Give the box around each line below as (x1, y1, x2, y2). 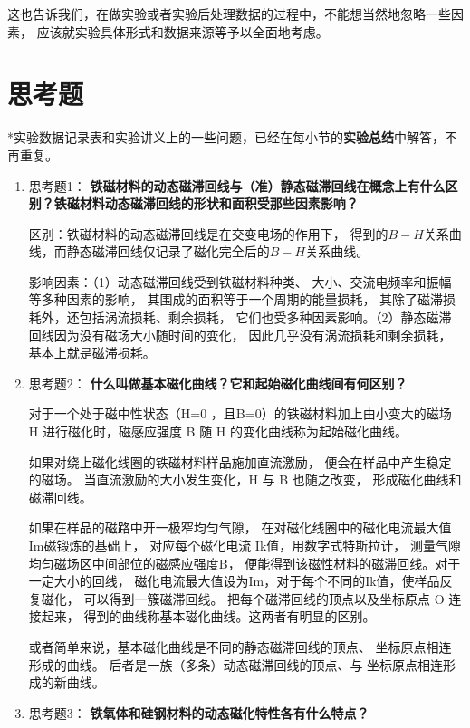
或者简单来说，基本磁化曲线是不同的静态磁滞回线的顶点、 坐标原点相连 (28, 637, 452, 656)
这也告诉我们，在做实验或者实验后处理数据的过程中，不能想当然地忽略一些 (7, 5, 451, 23)
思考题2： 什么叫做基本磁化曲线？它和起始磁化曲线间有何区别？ (28, 373, 408, 392)
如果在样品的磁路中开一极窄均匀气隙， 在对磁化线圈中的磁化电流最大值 (28, 518, 452, 537)
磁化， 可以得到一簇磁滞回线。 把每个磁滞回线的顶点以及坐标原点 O (41, 589, 445, 608)
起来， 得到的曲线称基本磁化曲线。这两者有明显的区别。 (41, 607, 376, 626)
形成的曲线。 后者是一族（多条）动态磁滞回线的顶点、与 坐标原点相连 (28, 655, 444, 674)
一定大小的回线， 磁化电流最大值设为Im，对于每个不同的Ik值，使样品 (28, 571, 440, 590)
